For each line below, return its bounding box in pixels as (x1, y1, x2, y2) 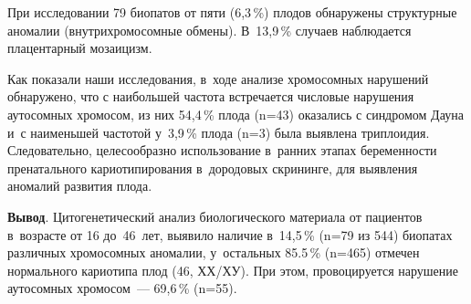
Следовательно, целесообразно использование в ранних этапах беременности (7, 141, 437, 160)
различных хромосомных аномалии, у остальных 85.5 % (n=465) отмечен (7, 243, 420, 262)
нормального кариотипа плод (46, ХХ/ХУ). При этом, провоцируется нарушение (7, 260, 459, 279)
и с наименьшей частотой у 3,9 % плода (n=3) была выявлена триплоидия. (7, 122, 430, 142)
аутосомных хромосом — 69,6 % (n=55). (7, 278, 237, 298)
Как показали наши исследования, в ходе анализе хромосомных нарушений (7, 68, 429, 88)
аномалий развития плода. (7, 176, 152, 195)
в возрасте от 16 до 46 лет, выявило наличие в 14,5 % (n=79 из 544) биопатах (7, 225, 453, 244)
